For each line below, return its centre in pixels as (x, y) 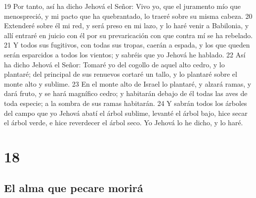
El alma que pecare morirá (74, 188)
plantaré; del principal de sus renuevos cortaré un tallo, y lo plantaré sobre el (121, 74)
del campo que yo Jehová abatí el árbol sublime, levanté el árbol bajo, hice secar (126, 113)
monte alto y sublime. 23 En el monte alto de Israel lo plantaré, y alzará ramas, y (128, 83)
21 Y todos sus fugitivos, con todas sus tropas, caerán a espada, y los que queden (127, 45)
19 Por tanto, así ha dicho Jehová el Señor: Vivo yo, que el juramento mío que (122, 6)
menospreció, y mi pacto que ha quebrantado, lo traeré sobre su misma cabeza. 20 (128, 16)
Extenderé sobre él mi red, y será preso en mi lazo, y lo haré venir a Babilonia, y (127, 25)
